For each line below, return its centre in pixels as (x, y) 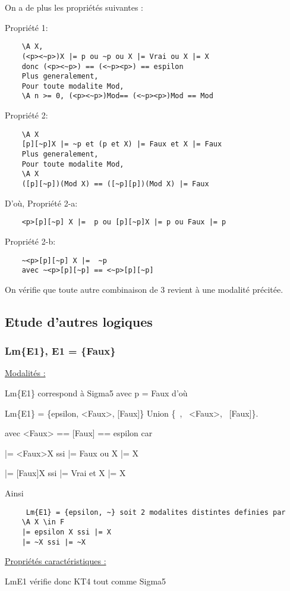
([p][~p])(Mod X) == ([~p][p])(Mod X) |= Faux (115, 184)
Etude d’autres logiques (79, 321)
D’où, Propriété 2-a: (41, 203)
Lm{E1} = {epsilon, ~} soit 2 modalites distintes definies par (156, 512)
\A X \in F (43, 522)
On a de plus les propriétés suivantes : (74, 7)
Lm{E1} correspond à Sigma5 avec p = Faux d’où (96, 393)
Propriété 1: (26, 27)
